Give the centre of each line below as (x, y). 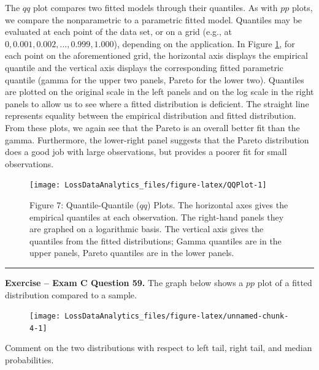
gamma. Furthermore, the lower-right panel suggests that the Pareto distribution (157, 139)
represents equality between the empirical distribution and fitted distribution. (151, 115)
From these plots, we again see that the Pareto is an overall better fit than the (152, 127)
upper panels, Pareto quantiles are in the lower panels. (132, 253)
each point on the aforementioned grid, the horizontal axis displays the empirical (156, 55)
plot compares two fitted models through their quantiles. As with (155, 7)
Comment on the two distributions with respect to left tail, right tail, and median (159, 348)
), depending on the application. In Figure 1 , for (204, 43)
